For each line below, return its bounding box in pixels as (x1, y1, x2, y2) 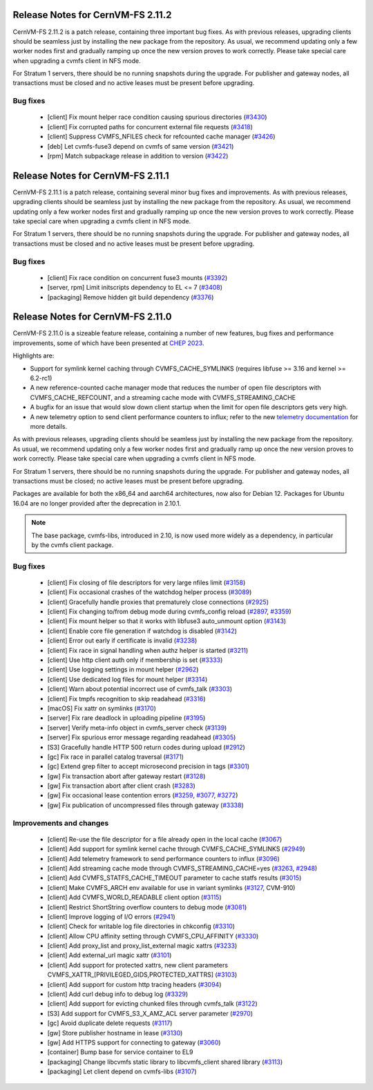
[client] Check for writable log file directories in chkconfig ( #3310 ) (47, 922, 235, 930)
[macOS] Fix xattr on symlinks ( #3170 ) (47, 704, 157, 712)
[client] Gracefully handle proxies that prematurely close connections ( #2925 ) (47, 598, 269, 606)
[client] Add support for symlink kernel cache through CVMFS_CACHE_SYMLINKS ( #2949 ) (47, 844, 305, 853)
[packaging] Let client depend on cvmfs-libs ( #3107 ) (47, 1067, 197, 1075)
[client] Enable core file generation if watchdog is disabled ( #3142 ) (47, 627, 238, 635)
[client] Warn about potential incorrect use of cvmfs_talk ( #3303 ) (47, 685, 233, 693)
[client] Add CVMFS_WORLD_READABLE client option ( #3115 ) (47, 893, 222, 902)
